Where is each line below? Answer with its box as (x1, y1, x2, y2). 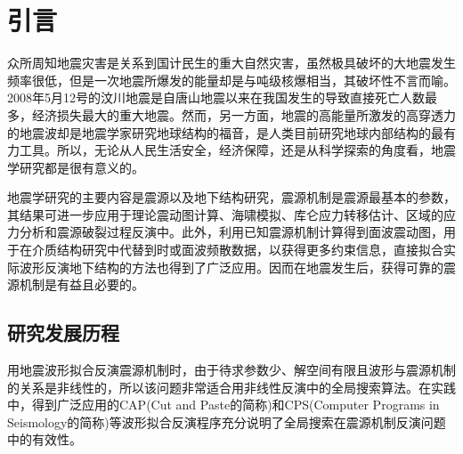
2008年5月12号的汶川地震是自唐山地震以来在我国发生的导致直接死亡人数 (7, 88, 425, 107)
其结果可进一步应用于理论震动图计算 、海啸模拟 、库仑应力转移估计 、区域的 (7, 205, 443, 223)
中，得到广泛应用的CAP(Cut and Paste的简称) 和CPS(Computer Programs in (7, 395, 440, 414)
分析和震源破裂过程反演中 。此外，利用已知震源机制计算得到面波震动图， (19, 223, 443, 241)
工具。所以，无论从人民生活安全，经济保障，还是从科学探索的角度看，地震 (19, 141, 456, 159)
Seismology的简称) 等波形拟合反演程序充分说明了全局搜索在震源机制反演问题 (7, 412, 446, 431)
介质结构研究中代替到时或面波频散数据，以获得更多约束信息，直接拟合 (31, 240, 443, 259)
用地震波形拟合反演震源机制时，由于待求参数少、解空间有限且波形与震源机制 (7, 361, 456, 379)
